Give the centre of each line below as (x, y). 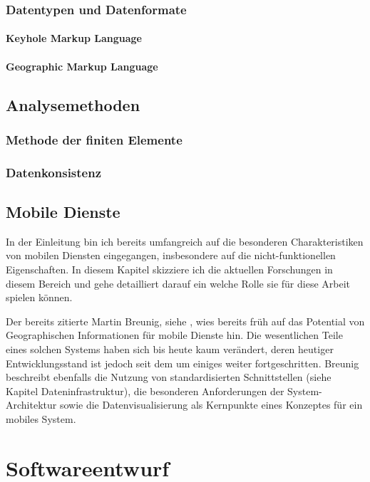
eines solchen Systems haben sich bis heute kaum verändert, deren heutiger (170, 349)
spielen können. (39, 297)
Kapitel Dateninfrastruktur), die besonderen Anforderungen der (145, 391)
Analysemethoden (73, 104)
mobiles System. (41, 419)
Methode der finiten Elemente (94, 139)
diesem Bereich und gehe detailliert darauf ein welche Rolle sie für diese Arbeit (178, 283)
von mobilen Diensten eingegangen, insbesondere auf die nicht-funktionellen (171, 255)
